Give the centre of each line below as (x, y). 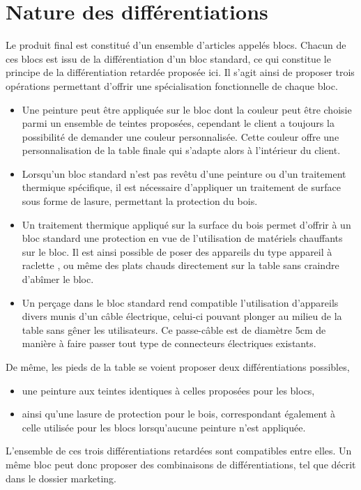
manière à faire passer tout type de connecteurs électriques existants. (169, 343)
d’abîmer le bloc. (58, 279)
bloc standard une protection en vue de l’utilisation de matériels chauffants (182, 238)
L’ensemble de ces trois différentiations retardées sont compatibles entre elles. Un (179, 451)
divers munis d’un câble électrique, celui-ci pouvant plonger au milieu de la (182, 316)
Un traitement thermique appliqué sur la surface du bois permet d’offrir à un (186, 224)
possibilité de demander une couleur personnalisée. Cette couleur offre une (180, 136)
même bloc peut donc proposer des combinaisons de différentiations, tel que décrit (181, 464)
